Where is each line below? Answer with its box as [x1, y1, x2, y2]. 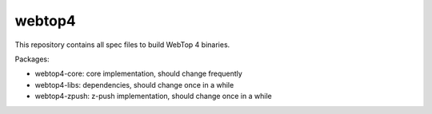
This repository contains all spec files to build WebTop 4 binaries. [14, 40, 230, 49]
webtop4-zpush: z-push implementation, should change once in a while [34, 92, 272, 101]
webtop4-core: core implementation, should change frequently [34, 69, 243, 79]
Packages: [14, 54, 50, 64]
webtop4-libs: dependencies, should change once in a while [34, 80, 234, 89]
